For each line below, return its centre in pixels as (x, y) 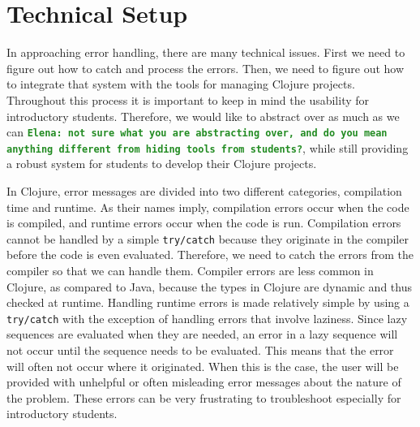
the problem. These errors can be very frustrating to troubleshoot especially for (204, 397)
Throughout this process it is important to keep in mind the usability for (188, 99)
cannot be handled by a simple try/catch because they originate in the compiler (208, 238)
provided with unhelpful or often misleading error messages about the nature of (204, 382)
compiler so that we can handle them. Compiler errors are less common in (190, 271)
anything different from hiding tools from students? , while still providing (208, 147)
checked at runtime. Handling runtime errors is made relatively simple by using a (208, 302)
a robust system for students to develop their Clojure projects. (162, 164)
